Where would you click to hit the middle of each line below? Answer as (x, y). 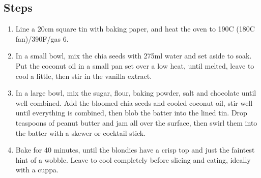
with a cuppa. (37, 170)
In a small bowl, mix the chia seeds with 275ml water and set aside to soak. (134, 56)
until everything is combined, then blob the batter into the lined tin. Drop (131, 113)
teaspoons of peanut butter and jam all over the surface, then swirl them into (136, 122)
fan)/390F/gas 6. (42, 38)
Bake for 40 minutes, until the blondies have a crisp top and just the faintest (135, 150)
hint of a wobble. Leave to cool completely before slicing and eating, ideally (133, 159)
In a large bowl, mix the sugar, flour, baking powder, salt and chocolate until (136, 93)
